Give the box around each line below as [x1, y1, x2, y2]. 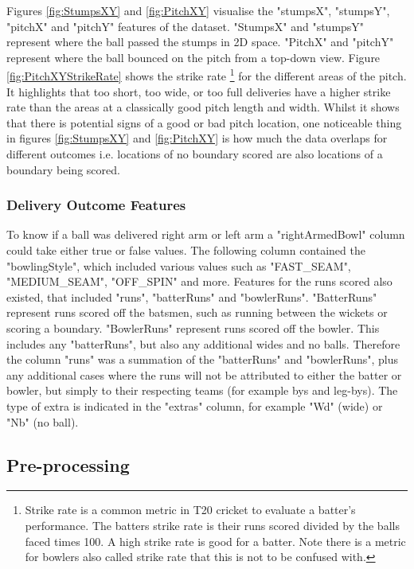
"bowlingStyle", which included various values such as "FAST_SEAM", [6, 257, 351, 274]
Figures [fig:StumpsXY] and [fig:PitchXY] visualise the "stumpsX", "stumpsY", [6, 2, 390, 18]
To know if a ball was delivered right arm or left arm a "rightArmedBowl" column [6, 226, 405, 243]
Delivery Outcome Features [6, 195, 186, 215]
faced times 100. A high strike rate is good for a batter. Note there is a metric [25, 532, 406, 549]
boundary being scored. [6, 161, 120, 177]
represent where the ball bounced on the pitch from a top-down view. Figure [6, 49, 381, 65]
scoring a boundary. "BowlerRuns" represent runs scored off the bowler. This [6, 319, 380, 336]
